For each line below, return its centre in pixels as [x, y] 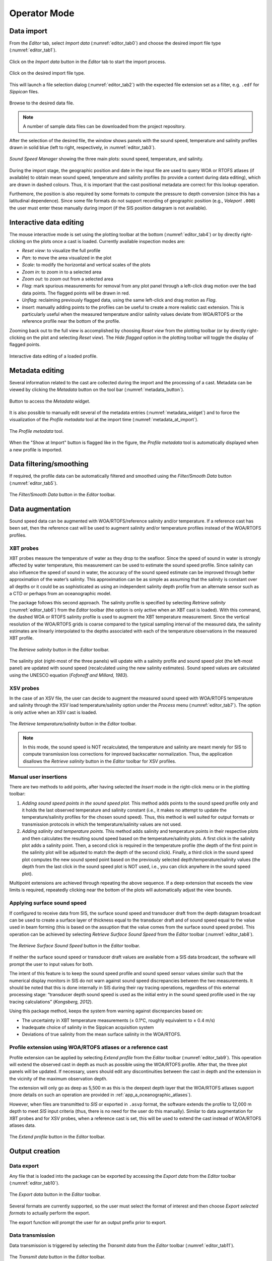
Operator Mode [42, 13]
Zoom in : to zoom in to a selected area [62, 272]
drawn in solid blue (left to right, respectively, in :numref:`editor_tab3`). [83, 147]
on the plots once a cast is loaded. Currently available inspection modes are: [106, 241]
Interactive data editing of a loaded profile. [53, 356]
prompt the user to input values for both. [51, 964]
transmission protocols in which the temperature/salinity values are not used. [102, 824]
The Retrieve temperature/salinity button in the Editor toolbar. [73, 724]
